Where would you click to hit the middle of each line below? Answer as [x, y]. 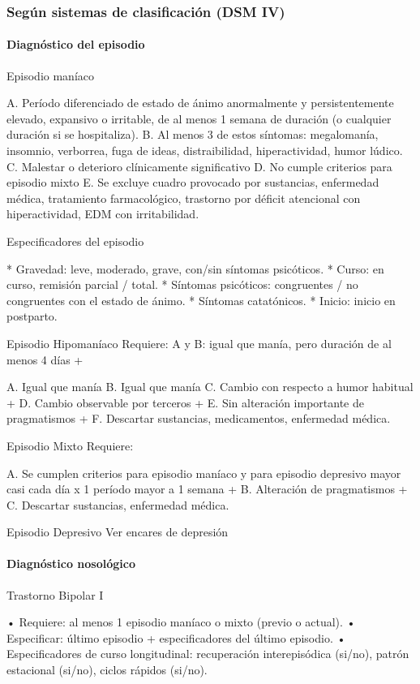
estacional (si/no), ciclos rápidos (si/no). [107, 670]
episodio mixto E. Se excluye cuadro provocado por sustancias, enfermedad [193, 182]
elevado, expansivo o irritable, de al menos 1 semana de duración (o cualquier [199, 118]
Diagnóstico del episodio [76, 44]
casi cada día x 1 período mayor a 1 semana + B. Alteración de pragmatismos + [207, 489]
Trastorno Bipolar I [55, 594]
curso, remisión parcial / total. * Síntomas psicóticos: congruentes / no [182, 284]
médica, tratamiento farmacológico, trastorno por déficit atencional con [184, 198]
